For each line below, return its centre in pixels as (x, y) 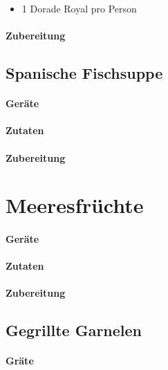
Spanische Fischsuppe (84, 73)
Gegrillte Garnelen (74, 330)
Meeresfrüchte (75, 205)
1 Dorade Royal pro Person (79, 8)
